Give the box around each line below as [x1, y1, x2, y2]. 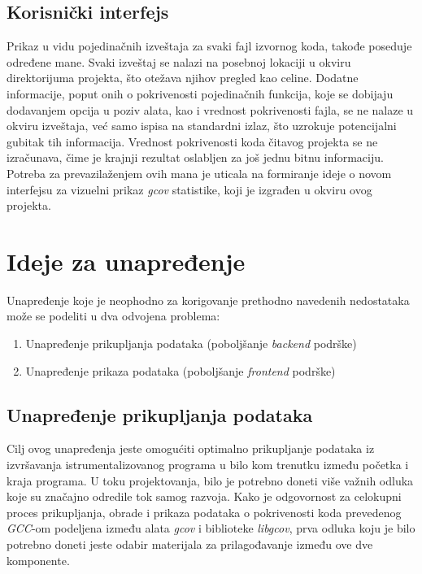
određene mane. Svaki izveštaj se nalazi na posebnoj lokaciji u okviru [7, 53, 351, 70]
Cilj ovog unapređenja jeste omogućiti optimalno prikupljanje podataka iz [7, 440, 375, 457]
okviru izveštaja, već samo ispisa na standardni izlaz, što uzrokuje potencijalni [7, 117, 397, 134]
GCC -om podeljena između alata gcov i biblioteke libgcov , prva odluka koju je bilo [7, 520, 415, 537]
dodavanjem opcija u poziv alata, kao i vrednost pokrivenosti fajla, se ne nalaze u [7, 101, 414, 118]
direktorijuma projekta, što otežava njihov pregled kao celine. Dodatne [7, 69, 359, 86]
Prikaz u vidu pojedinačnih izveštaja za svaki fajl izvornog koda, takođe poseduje [7, 37, 412, 54]
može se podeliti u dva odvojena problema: [7, 307, 220, 324]
